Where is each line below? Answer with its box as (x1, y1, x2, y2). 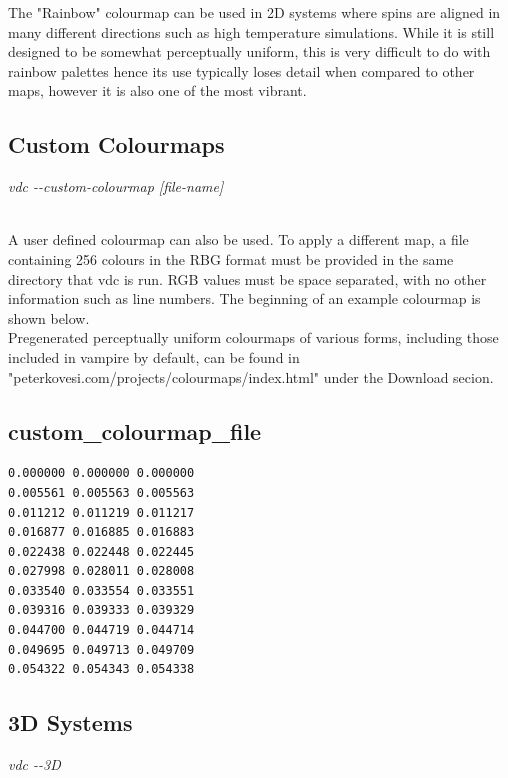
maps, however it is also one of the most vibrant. (8, 80, 307, 101)
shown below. (8, 307, 90, 328)
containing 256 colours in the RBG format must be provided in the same (8, 248, 454, 269)
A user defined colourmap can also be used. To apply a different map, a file (8, 229, 469, 250)
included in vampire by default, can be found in (8, 346, 300, 367)
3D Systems (8, 707, 133, 738)
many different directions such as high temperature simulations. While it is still (8, 21, 495, 42)
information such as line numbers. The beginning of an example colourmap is (8, 288, 481, 309)
